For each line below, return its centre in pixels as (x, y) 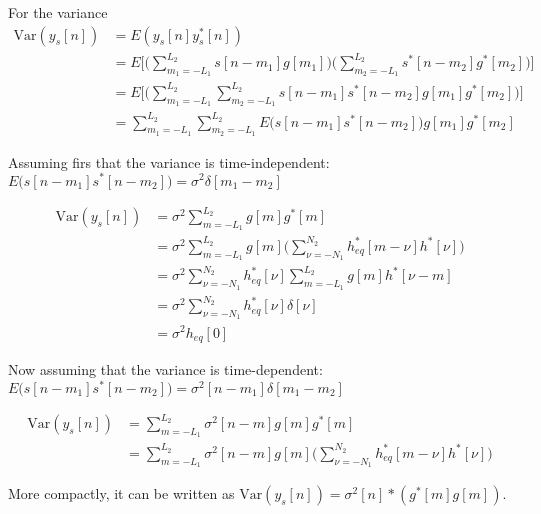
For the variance (58, 12)
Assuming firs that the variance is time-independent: (169, 161)
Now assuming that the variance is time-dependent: (165, 369)
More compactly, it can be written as (121, 493)
